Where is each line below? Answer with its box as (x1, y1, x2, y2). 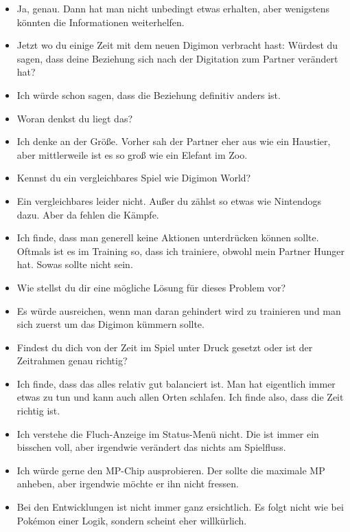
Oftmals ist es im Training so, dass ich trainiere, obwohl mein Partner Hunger (16, 243, 345, 258)
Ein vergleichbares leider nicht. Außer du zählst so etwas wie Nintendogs (16, 193, 322, 208)
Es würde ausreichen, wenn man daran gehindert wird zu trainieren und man (16, 303, 341, 318)
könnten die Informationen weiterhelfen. (16, 14, 185, 29)
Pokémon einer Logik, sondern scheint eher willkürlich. (16, 513, 247, 527)
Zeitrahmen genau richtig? (16, 353, 128, 368)
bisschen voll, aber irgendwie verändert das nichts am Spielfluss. (16, 440, 286, 454)
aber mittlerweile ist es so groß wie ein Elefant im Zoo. (16, 147, 248, 162)
